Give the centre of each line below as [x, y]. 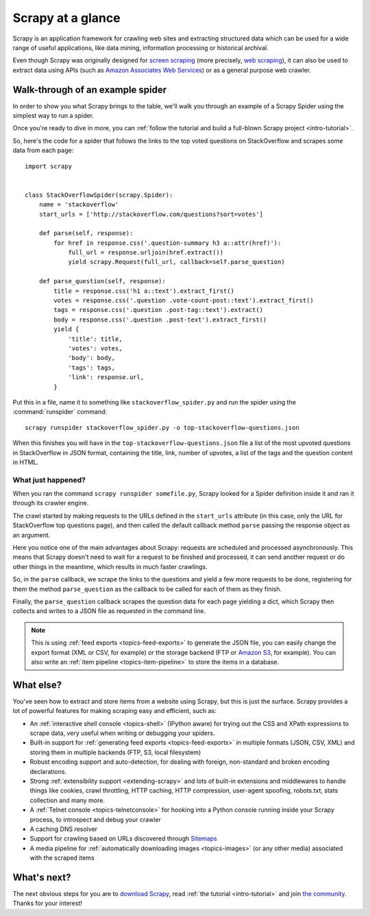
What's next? [42, 877]
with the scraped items [62, 858]
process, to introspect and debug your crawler [95, 819]
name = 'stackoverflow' [79, 205]
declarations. [48, 771]
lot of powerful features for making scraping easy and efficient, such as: [115, 711]
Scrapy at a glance [66, 18]
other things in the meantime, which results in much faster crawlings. [110, 566]
